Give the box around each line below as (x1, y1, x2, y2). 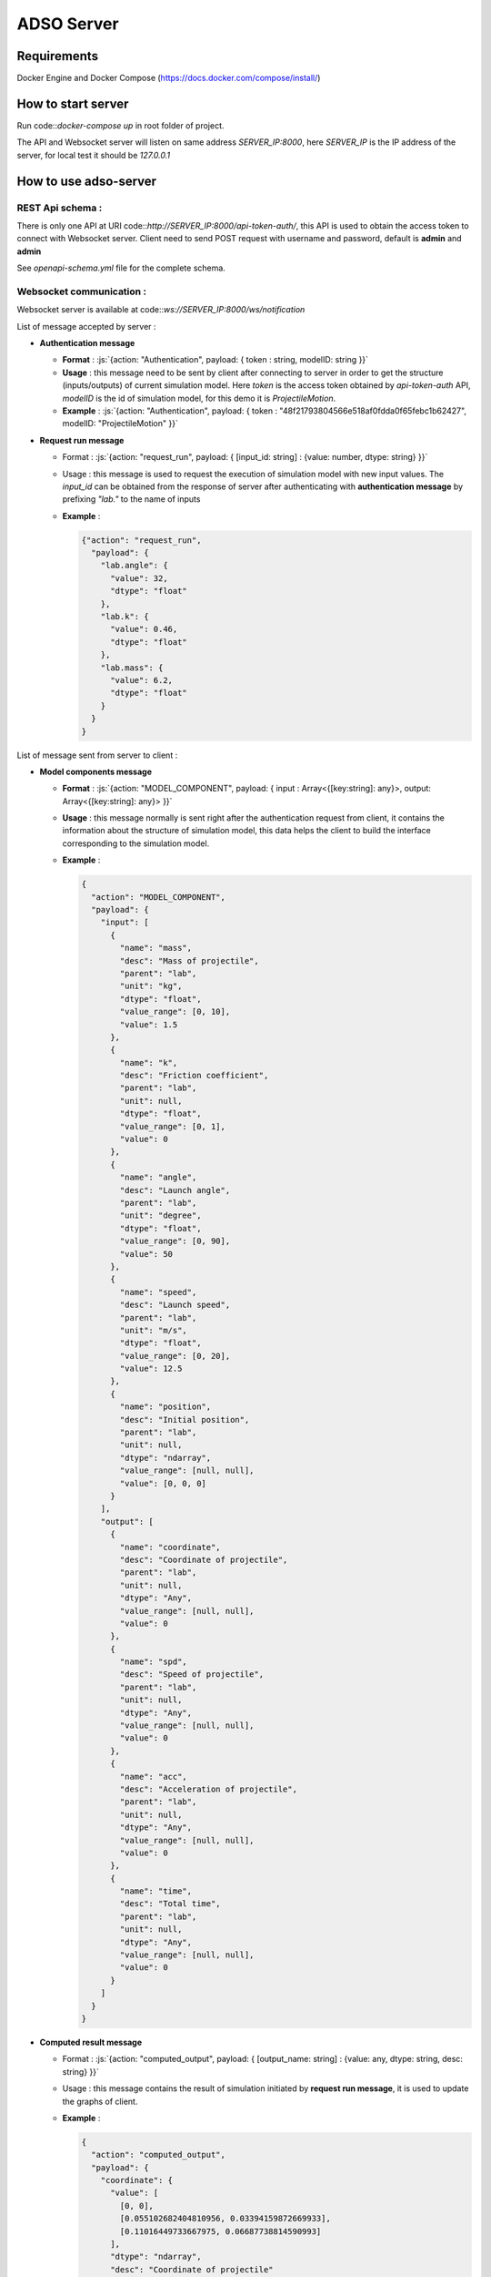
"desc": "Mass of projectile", (119, 955, 259, 965)
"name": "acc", (119, 1772, 188, 1782)
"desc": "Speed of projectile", (119, 1669, 264, 1680)
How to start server (16, 96, 129, 111)
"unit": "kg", (119, 981, 183, 992)
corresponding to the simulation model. (62, 838, 210, 849)
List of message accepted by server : (16, 321, 156, 332)
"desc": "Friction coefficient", (119, 1070, 269, 1081)
